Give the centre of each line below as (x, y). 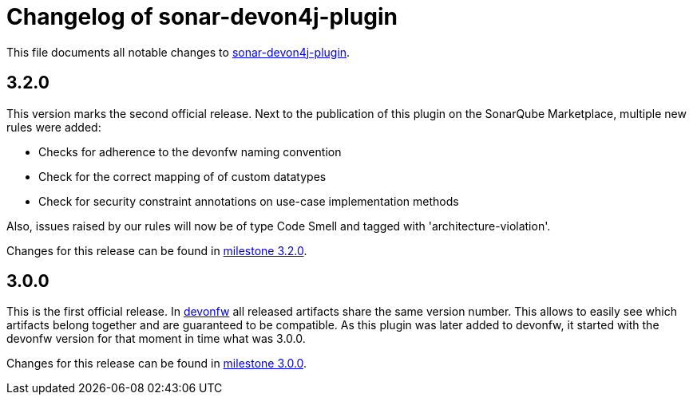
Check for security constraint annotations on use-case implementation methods (249, 201)
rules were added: (54, 127)
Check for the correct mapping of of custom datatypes (182, 176)
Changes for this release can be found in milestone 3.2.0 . (157, 250)
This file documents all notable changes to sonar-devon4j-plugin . (178, 52)
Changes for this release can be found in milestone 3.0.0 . (157, 364)
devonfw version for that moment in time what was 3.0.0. (156, 339)
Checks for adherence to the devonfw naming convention (190, 151)
